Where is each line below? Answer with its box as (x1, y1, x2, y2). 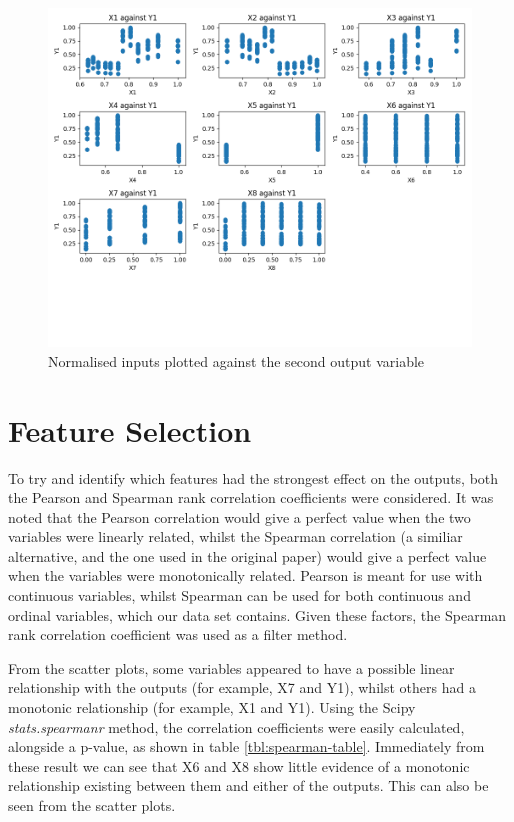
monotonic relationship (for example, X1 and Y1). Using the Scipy (8, 697, 416, 718)
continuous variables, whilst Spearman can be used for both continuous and (8, 585, 471, 606)
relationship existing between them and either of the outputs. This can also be (8, 775, 489, 796)
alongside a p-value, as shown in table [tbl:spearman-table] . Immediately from (8, 736, 485, 757)
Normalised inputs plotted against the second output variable (48, 350, 425, 371)
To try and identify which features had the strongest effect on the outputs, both (8, 467, 499, 488)
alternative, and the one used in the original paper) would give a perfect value (8, 545, 487, 566)
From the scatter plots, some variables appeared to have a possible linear (8, 657, 455, 678)
